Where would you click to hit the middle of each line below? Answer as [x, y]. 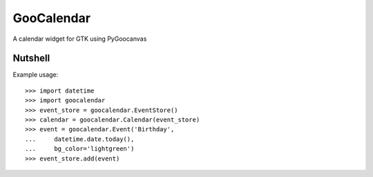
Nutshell [31, 58]
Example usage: [36, 75]
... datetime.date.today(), [80, 139]
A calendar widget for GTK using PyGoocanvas [80, 39]
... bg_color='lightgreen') [80, 149]
